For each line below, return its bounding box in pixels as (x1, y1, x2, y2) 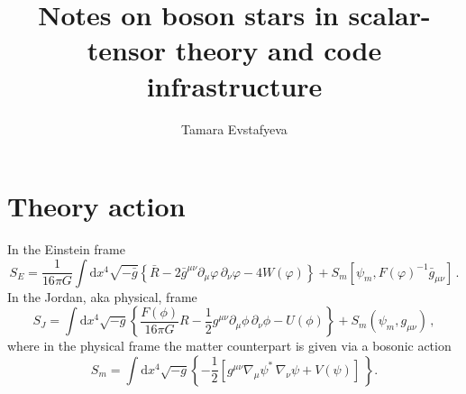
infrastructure (146, 67, 323, 104)
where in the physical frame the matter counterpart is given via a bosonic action (7, 336, 452, 355)
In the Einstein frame (7, 240, 125, 259)
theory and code (175, 32, 382, 69)
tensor (87, 32, 167, 69)
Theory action (7, 188, 186, 224)
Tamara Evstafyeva (181, 119, 288, 138)
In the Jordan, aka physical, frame (7, 287, 197, 306)
